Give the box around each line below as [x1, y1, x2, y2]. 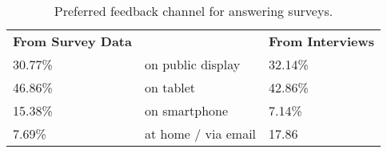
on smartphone [144, 101, 229, 120]
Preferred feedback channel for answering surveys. [54, 2, 333, 20]
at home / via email [144, 124, 257, 143]
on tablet [144, 78, 196, 96]
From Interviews [269, 32, 374, 50]
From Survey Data [13, 32, 132, 50]
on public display [144, 55, 241, 73]
